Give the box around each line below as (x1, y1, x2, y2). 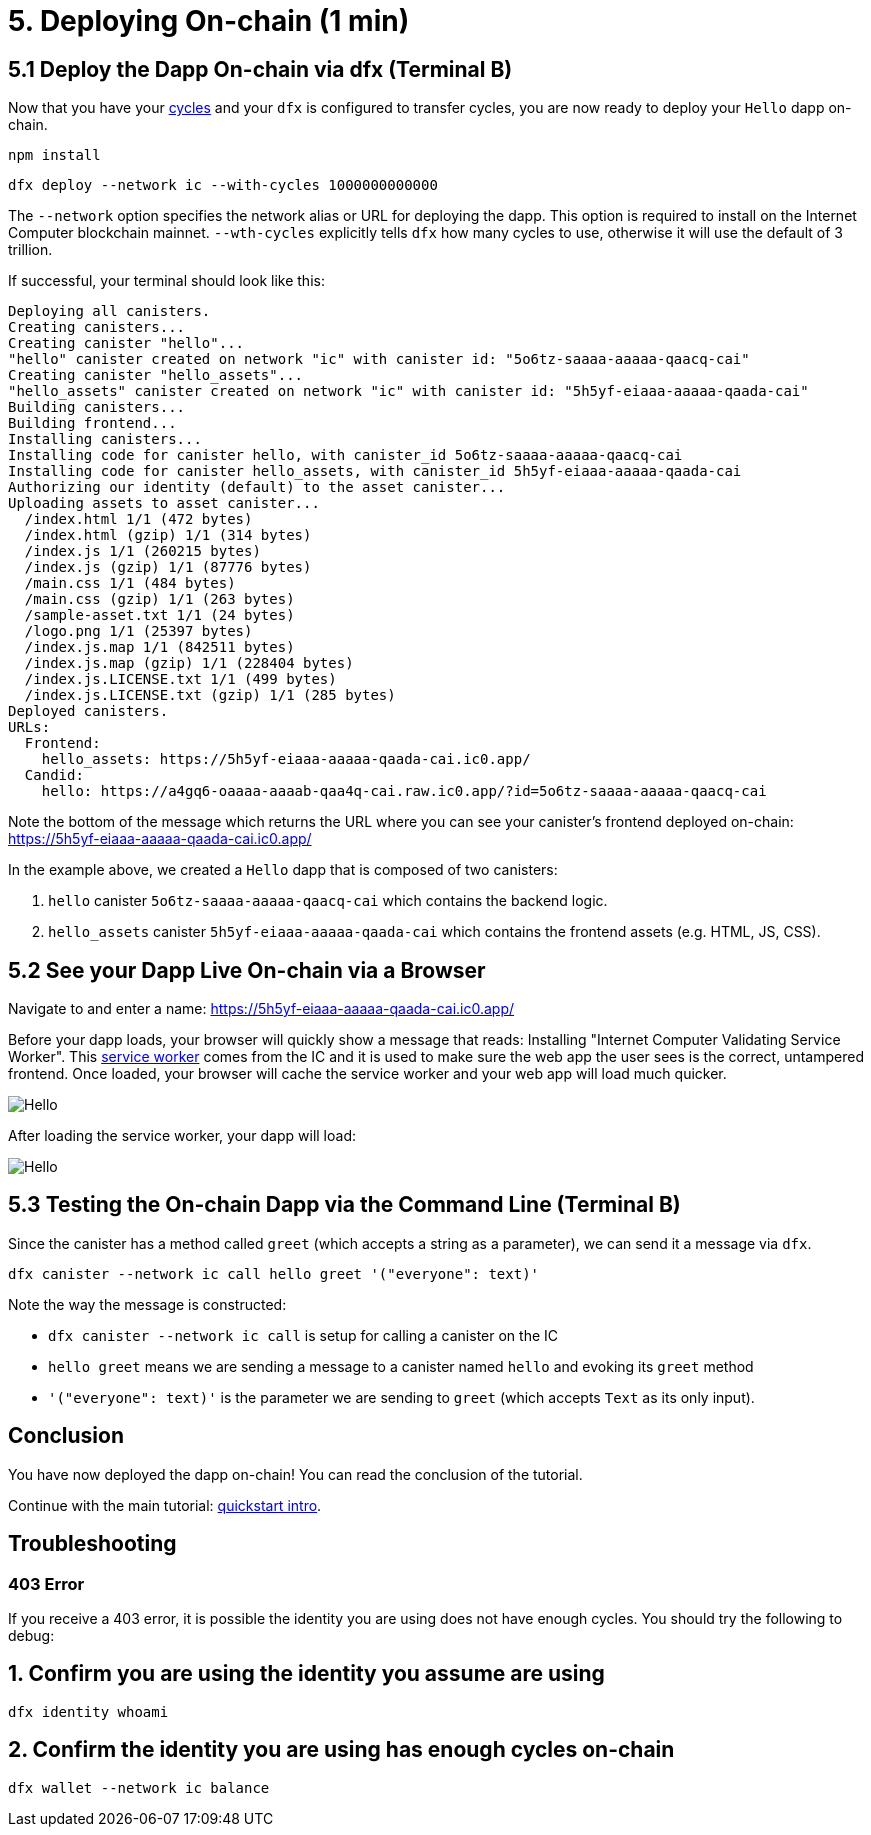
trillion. (8, 241, 53, 259)
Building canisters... (8, 399, 186, 416)
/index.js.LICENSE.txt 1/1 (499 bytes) (24, 671, 337, 688)
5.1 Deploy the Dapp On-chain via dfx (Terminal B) (8, 56, 513, 82)
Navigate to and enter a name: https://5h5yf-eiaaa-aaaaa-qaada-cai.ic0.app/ (8, 1000, 515, 1018)
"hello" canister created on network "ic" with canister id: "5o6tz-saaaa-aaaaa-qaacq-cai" (8, 351, 750, 368)
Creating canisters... (8, 319, 186, 336)
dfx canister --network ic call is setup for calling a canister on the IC (48, 1326, 558, 1344)
